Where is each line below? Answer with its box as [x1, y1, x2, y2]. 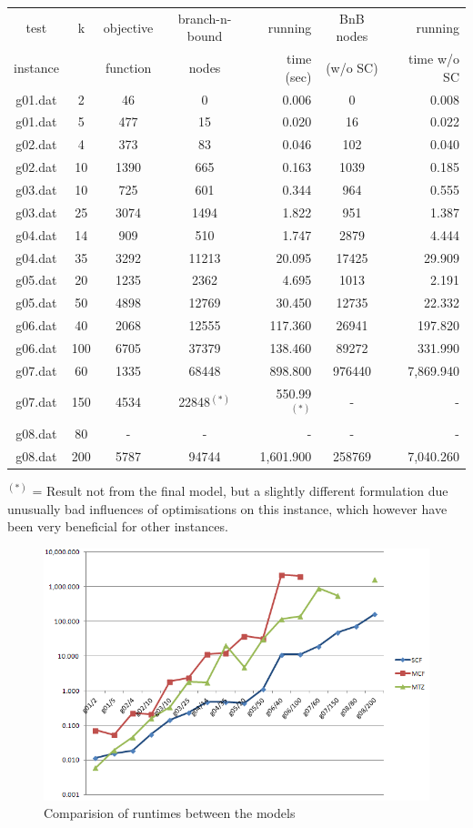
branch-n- [177, 8, 232, 27]
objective [103, 17, 154, 36]
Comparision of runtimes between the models [44, 803, 296, 823]
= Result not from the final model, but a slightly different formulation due [32, 480, 448, 500]
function [105, 57, 152, 76]
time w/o [408, 49, 459, 68]
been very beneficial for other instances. [7, 517, 228, 536]
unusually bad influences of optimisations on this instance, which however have [7, 499, 448, 518]
